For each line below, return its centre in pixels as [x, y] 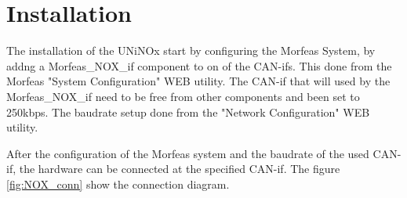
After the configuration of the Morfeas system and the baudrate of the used [188, 153]
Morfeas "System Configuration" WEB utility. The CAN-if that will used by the [198, 81]
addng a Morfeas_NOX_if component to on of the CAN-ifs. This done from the [199, 65]
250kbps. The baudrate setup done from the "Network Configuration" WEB [188, 112]
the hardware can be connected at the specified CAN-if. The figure [180, 169]
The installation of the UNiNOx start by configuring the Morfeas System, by [191, 50]
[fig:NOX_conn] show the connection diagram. [118, 184]
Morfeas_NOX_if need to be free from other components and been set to [183, 96]
